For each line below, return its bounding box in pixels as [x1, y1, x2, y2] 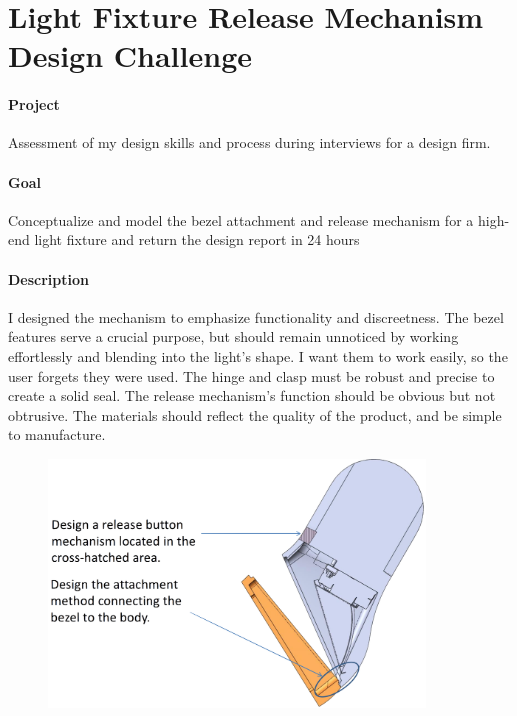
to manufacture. [8, 424, 106, 445]
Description [8, 268, 90, 289]
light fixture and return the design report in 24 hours [34, 229, 360, 250]
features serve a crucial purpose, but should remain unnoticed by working [8, 326, 459, 347]
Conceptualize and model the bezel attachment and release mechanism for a [8, 209, 474, 230]
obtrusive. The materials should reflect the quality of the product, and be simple [8, 404, 502, 425]
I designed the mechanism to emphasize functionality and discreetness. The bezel [8, 306, 504, 327]
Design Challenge [8, 35, 252, 76]
